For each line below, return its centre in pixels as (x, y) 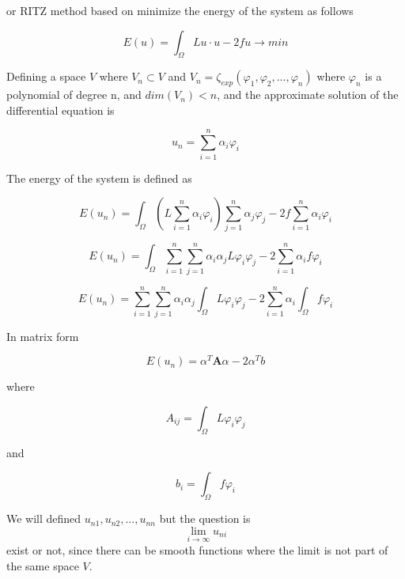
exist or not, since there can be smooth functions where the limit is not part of (197, 549)
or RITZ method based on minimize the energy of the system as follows (180, 10)
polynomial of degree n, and (74, 95)
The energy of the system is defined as (99, 178)
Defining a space (46, 76)
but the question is (205, 518)
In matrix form (43, 336)
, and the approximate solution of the (308, 95)
